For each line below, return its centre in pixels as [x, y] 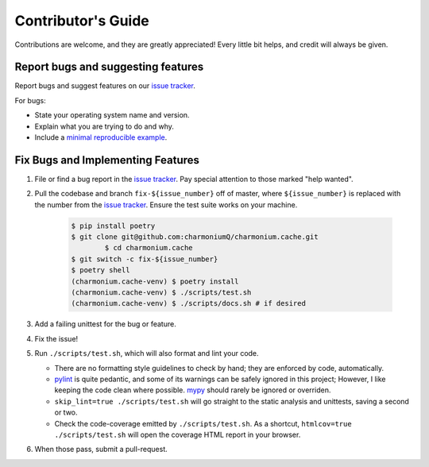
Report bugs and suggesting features [109, 67]
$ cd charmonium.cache [149, 248]
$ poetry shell [100, 270]
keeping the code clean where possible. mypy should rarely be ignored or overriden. [193, 390]
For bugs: [31, 100]
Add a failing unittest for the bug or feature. [105, 324]
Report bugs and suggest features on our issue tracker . [105, 86]
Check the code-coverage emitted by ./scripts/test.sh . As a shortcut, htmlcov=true [203, 423]
